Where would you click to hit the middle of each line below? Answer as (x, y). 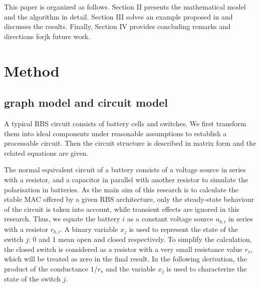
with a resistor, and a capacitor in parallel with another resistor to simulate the (126, 179)
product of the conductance (46, 268)
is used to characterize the (207, 268)
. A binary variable (89, 229)
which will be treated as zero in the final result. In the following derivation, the (125, 259)
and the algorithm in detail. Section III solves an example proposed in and (118, 16)
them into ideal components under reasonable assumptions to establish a (115, 133)
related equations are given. (46, 153)
